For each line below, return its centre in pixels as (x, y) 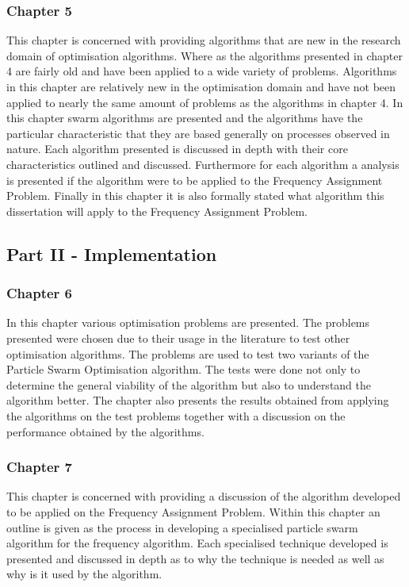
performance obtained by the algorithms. (105, 431)
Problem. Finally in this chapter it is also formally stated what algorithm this (195, 196)
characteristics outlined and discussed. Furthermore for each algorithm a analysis (203, 164)
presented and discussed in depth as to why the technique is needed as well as (195, 558)
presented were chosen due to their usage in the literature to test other (178, 338)
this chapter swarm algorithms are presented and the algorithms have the (185, 118)
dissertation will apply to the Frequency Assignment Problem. (157, 211)
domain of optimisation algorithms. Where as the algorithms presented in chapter (204, 55)
